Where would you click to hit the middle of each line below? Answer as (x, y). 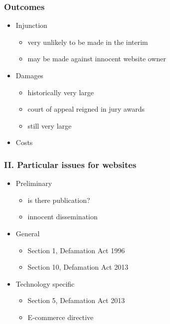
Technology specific (45, 283)
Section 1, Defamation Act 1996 (76, 250)
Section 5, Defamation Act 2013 (76, 300)
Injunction (31, 25)
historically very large (61, 92)
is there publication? (59, 200)
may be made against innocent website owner (97, 59)
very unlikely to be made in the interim (88, 42)
